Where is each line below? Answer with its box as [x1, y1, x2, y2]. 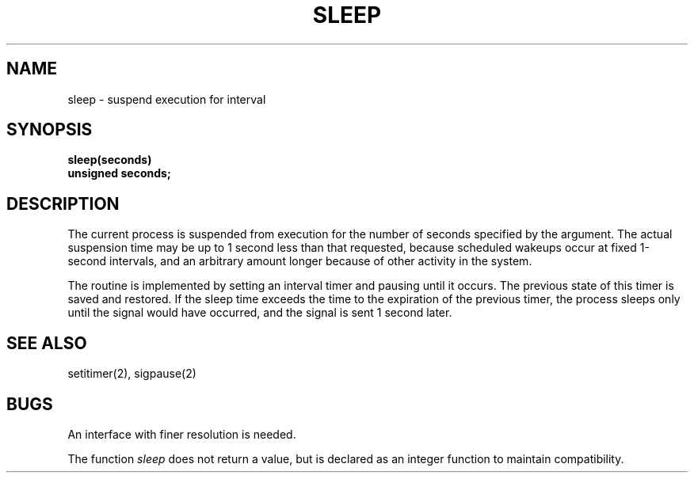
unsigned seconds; [67, 166, 171, 181]
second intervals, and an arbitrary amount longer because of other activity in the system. [67, 254, 532, 268]
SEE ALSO [6, 333, 87, 353]
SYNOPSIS [6, 120, 93, 140]
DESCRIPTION [6, 193, 120, 214]
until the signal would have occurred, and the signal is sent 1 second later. [67, 306, 452, 320]
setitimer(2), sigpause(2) [67, 367, 196, 381]
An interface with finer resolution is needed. [67, 427, 296, 441]
